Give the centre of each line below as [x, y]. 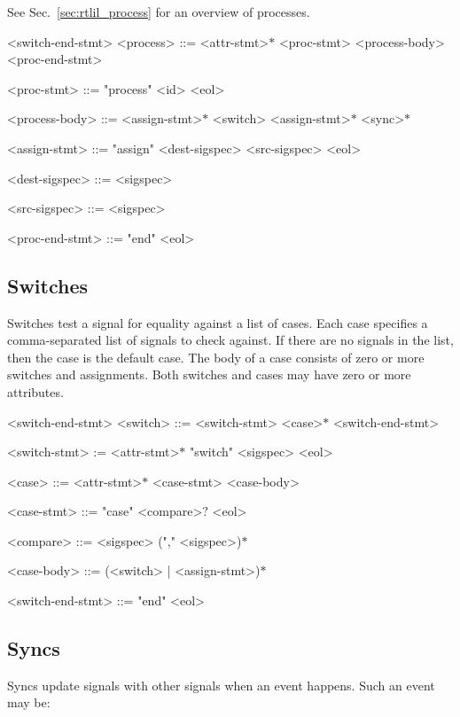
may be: [29, 702]
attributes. [35, 391]
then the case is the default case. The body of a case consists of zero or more [216, 357]
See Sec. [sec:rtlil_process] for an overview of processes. [159, 12]
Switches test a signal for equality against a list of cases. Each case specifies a [218, 322]
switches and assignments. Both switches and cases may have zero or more [209, 374]
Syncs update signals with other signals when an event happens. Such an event [221, 685]
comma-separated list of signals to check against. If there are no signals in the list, [230, 340]
